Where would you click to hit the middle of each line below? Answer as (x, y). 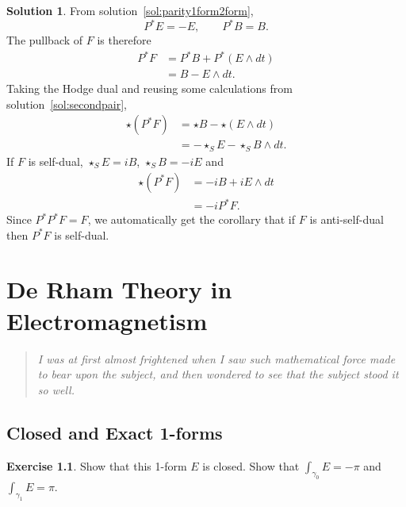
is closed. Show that (251, 465)
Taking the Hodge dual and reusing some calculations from (149, 88)
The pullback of (45, 40)
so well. (56, 389)
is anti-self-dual (347, 219)
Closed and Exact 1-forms (115, 432)
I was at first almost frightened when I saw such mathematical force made (216, 358)
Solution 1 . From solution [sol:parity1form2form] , (130, 10)
